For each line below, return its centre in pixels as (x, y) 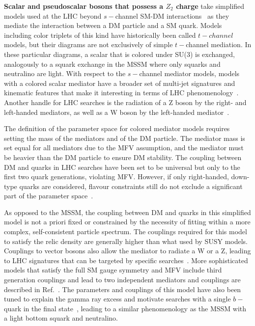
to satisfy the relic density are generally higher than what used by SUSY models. (126, 241)
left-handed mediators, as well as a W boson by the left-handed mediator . (117, 112)
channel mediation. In (219, 44)
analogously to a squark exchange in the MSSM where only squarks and (112, 64)
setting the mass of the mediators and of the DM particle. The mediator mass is (125, 138)
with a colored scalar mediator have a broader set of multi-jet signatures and (120, 83)
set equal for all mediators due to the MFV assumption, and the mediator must (124, 148)
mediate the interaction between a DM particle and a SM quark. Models (113, 25)
